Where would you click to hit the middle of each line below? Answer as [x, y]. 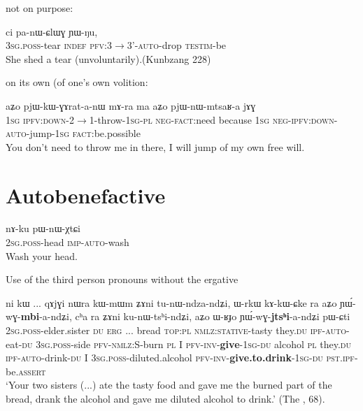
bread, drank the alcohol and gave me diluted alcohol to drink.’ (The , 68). [165, 398]
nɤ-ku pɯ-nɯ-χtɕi [43, 228]
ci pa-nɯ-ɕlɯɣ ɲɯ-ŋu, [52, 31]
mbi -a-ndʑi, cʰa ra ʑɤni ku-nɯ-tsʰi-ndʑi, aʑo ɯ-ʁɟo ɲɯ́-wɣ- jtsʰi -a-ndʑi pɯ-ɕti [185, 316]
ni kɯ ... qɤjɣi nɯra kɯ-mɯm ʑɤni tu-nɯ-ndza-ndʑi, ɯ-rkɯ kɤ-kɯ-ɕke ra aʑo [171, 302]
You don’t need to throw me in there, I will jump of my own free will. [155, 146]
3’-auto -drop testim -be [177, 45]
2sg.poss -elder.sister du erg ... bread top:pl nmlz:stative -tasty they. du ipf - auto [176, 330]
